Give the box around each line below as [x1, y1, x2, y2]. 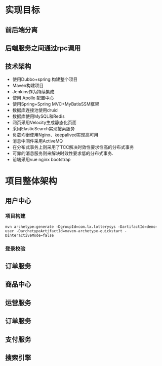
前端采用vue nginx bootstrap [12, 156, 71, 162]
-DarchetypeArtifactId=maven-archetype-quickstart [16, 228, 122, 233]
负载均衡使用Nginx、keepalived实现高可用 [12, 132, 99, 138]
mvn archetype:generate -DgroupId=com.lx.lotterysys [5, 224, 116, 229]
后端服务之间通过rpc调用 [5, 44, 81, 52]
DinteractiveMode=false [5, 233, 54, 238]
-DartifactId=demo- [118, 224, 158, 229]
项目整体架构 [5, 176, 58, 186]
